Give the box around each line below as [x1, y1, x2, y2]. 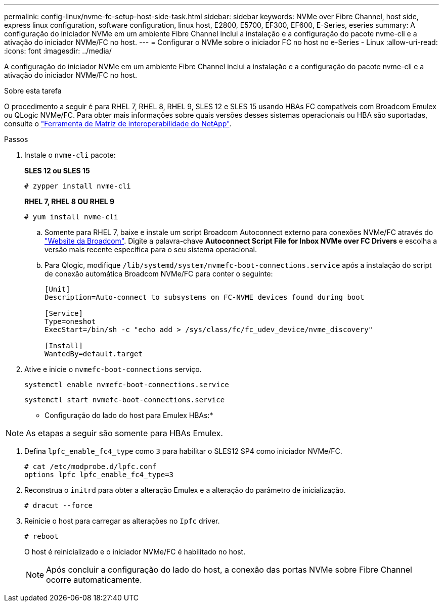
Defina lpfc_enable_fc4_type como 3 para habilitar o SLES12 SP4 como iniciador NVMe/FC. [24, 447, 342, 455]
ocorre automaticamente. [46, 575, 142, 585]
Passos [4, 135, 28, 144]
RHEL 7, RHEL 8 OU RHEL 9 [24, 197, 114, 206]
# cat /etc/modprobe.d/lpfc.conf [24, 462, 157, 471]
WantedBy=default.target [45, 350, 143, 358]
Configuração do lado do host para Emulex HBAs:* [45, 411, 213, 419]
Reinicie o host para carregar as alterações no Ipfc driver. [24, 517, 220, 525]
